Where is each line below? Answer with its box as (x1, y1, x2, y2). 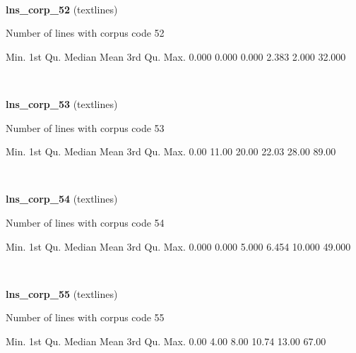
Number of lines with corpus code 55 (6, 310, 165, 325)
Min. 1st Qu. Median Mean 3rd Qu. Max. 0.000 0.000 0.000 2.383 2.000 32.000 (6, 49, 346, 64)
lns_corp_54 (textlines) (6, 191, 118, 206)
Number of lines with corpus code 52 (6, 25, 165, 40)
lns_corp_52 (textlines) (6, 1, 118, 16)
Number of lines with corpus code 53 (6, 120, 165, 135)
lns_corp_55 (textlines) (6, 286, 118, 301)
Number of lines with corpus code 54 (6, 215, 165, 229)
